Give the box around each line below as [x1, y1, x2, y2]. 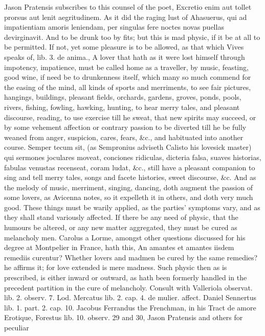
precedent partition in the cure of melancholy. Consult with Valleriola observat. [4, 282, 253, 293]
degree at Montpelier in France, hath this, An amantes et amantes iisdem [4, 242, 234, 253]
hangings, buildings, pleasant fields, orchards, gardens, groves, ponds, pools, [4, 92, 241, 102]
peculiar [4, 322, 29, 332]
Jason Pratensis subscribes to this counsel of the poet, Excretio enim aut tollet [4, 2, 252, 12]
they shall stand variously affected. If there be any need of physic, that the [4, 212, 238, 222]
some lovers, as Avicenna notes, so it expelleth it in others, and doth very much [4, 192, 253, 203]
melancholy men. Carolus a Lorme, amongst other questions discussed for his [4, 232, 246, 242]
